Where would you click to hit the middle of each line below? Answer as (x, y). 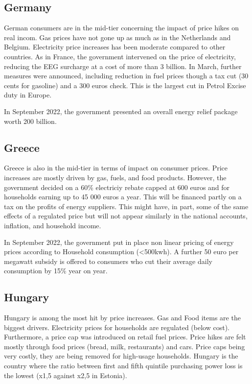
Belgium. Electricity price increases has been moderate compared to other (115, 47)
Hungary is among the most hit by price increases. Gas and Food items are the (122, 318)
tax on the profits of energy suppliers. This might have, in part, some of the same (126, 206)
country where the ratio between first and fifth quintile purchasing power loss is (123, 366)
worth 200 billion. (30, 121)
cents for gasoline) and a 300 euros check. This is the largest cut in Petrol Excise (125, 85)
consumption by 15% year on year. (56, 271)
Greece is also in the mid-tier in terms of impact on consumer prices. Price (116, 168)
